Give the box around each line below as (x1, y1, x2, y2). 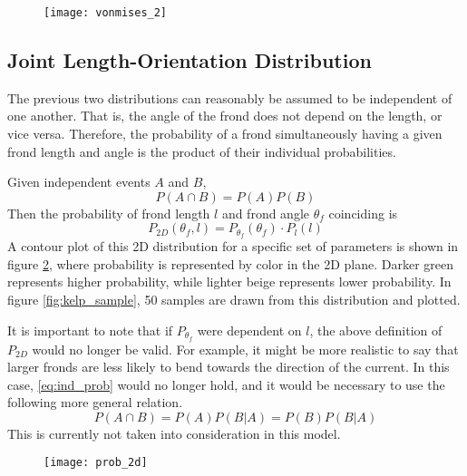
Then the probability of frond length (7, 203, 210, 222)
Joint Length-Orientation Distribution (7, 46, 372, 74)
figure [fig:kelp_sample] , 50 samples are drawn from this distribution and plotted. (7, 290, 461, 309)
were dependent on (197, 320, 302, 339)
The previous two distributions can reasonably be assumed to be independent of (7, 88, 452, 107)
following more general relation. (7, 393, 183, 412)
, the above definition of (309, 320, 443, 339)
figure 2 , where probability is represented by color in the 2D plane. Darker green (7, 254, 454, 273)
